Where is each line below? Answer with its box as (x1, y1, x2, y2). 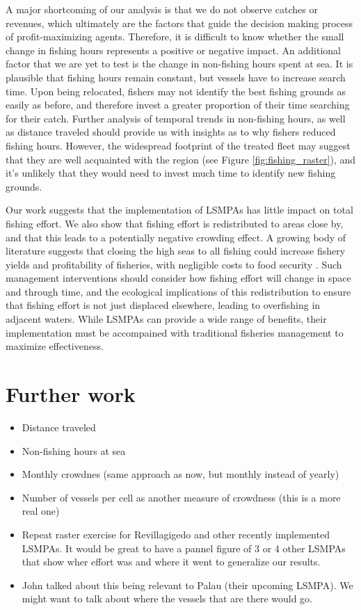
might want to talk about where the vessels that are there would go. (22, 591, 312, 606)
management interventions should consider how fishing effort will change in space (6, 271, 351, 285)
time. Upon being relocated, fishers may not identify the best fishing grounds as (6, 83, 346, 98)
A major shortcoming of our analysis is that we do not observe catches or (6, 2, 319, 16)
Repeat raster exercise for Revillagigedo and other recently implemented (22, 527, 330, 541)
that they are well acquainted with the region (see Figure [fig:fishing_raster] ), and (6, 152, 356, 166)
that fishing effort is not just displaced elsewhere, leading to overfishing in (6, 298, 321, 312)
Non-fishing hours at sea (22, 443, 126, 458)
